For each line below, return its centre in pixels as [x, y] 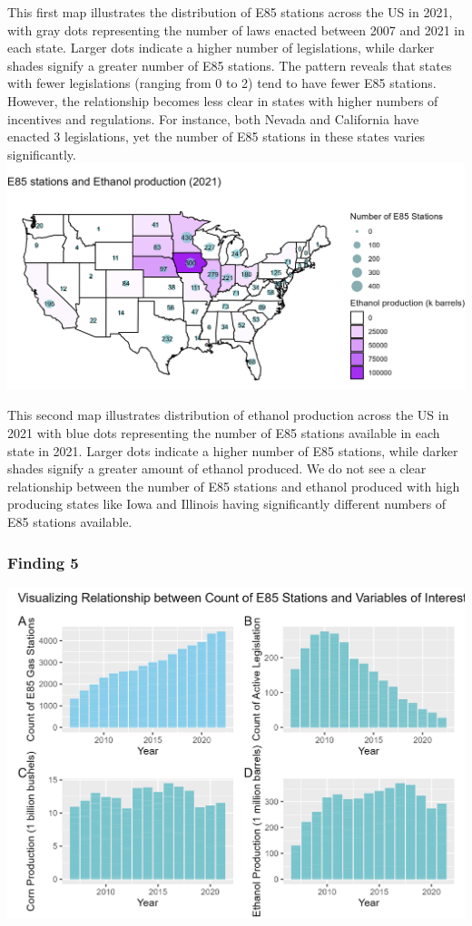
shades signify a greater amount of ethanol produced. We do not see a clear [217, 468]
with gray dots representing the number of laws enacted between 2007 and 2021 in [236, 29]
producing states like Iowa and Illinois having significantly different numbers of [227, 504]
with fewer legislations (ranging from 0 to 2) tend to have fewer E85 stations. [222, 83]
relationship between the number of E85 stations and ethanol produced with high [234, 486]
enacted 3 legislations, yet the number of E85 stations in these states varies [216, 136]
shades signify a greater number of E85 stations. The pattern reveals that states [230, 65]
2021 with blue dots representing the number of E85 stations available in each [224, 433]
